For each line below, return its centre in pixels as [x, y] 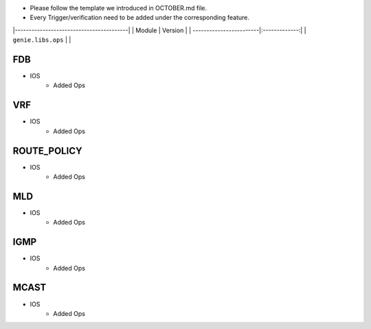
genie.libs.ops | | [42, 40]
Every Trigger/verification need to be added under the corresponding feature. [140, 18]
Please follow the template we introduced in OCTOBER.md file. [119, 8]
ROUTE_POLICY [47, 151]
